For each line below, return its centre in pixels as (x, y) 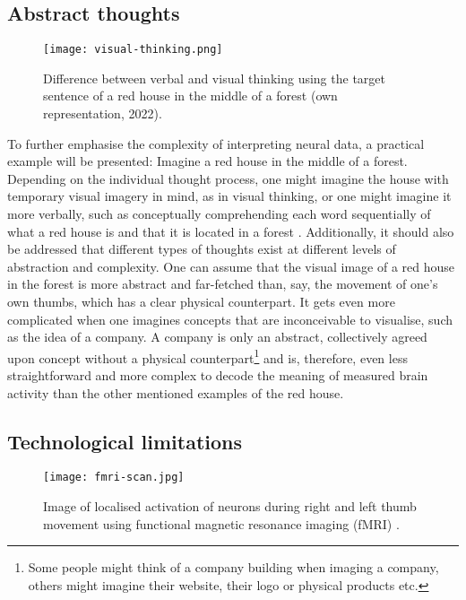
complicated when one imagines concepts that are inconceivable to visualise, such (230, 319)
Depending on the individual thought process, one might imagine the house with (228, 178)
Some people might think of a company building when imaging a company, (233, 567)
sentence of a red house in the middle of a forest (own (190, 96)
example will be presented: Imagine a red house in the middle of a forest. (207, 161)
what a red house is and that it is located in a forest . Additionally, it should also (231, 231)
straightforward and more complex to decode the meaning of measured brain (218, 375)
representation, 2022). (103, 113)
